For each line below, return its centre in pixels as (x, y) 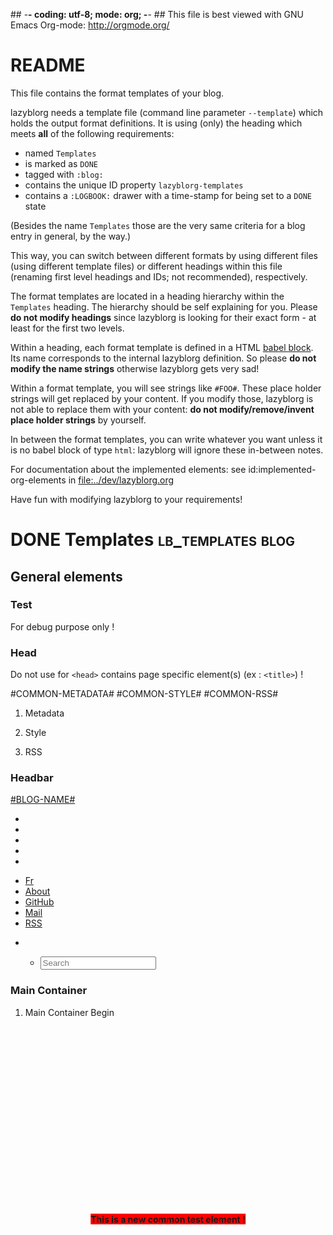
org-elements (38, 480)
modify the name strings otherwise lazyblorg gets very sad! (135, 368)
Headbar (32, 778)
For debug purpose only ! (62, 626)
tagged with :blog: (64, 174)
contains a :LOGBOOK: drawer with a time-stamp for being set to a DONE (168, 195)
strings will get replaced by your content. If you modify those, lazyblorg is (162, 398)
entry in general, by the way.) (71, 236)
